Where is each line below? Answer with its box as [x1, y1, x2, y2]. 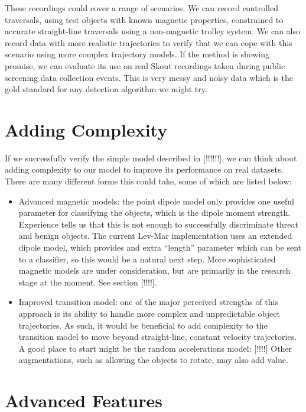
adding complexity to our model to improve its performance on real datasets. [5, 163, 284, 176]
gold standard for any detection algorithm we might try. [5, 83, 207, 95]
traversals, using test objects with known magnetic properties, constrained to [5, 13, 284, 25]
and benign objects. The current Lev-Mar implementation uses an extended [18, 229, 292, 242]
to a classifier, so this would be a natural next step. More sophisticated [18, 252, 276, 265]
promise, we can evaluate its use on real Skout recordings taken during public [5, 59, 285, 72]
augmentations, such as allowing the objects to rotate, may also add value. [18, 353, 288, 366]
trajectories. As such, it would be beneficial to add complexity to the [18, 319, 268, 331]
